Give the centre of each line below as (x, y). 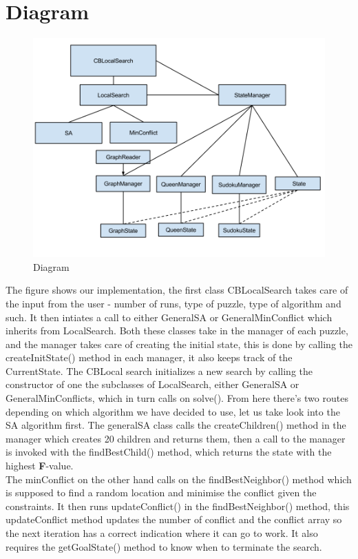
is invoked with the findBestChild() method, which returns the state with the (169, 452)
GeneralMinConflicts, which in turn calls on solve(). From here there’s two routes (177, 398)
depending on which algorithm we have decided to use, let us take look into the (173, 411)
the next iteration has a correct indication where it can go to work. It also (162, 533)
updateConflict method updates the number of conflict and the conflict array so (174, 519)
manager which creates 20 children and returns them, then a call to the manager (176, 438)
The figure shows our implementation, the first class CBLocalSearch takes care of (177, 290)
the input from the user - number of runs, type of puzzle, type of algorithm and (173, 303)
